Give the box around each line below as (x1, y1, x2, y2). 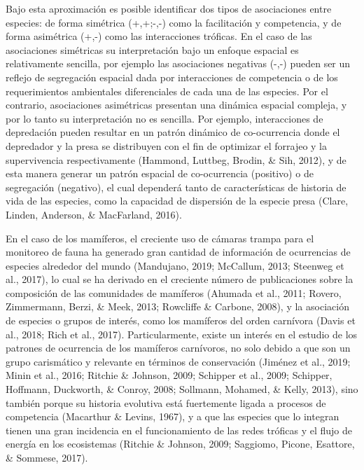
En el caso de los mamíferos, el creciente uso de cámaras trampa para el (6, 230, 314, 245)
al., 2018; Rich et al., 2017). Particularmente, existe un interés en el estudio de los (6, 326, 358, 341)
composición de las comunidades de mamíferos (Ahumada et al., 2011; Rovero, (6, 285, 342, 300)
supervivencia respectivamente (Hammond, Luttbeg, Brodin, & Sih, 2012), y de (6, 152, 346, 167)
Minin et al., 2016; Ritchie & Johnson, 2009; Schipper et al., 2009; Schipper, (6, 368, 332, 382)
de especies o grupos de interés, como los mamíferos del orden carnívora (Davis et (6, 313, 356, 328)
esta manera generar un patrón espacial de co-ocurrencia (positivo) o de (6, 166, 314, 181)
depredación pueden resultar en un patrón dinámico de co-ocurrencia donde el (6, 125, 340, 139)
